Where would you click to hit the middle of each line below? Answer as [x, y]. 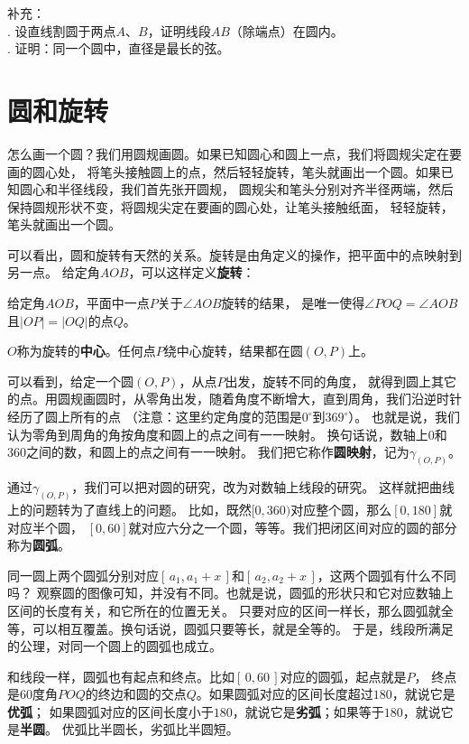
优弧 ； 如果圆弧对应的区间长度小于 [110, 711]
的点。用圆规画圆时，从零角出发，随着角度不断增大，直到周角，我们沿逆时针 [234, 399]
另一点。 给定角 [54, 272]
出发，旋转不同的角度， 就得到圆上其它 [341, 381]
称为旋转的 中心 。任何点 [86, 351]
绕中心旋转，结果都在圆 [233, 351]
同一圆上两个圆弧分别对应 [83, 575]
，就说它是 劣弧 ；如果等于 [308, 711]
